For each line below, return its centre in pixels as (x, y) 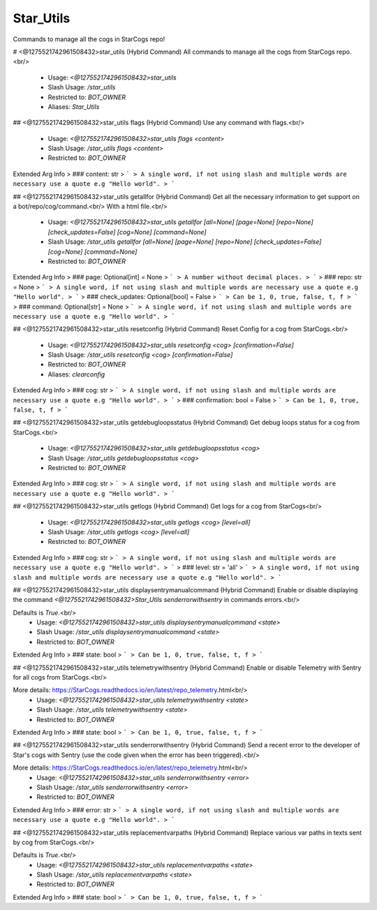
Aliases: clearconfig (76, 374)
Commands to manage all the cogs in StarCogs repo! (89, 39)
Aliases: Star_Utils (74, 107)
